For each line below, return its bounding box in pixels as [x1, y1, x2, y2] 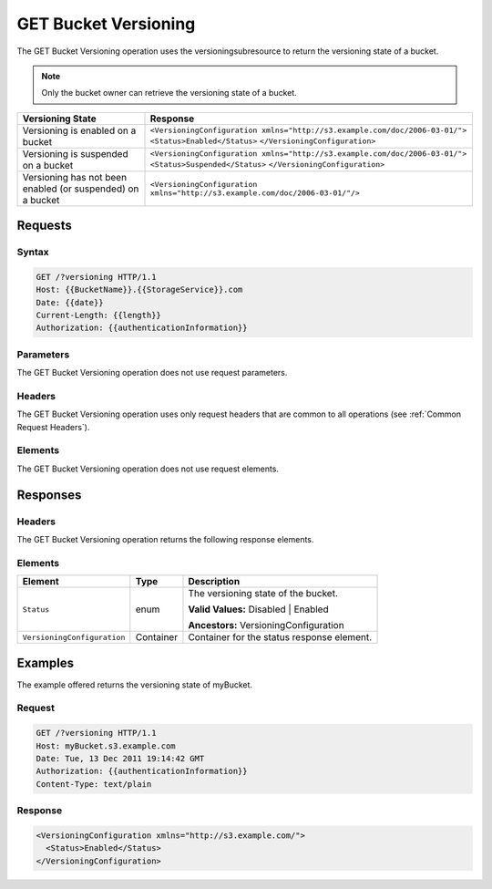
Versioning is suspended [22, 147, 128, 160]
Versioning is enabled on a [22, 124, 137, 137]
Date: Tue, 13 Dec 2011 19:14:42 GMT [36, 753, 205, 763]
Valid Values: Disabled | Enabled [188, 603, 329, 615]
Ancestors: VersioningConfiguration [188, 619, 345, 632]
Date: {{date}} [36, 297, 104, 307]
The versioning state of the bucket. [188, 587, 339, 600]
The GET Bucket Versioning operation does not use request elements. [16, 463, 280, 474]
